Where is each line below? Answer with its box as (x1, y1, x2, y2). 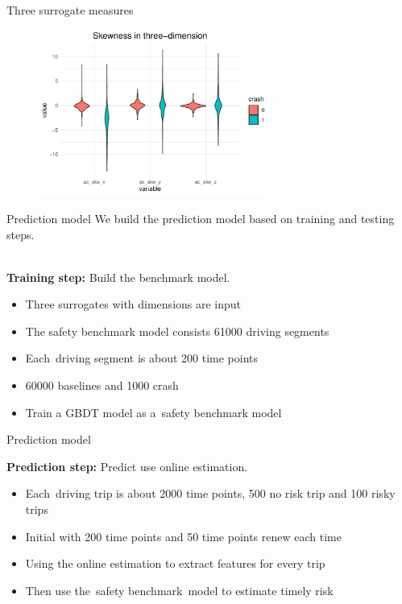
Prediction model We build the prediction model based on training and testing (6, 209, 395, 226)
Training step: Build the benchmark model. (6, 268, 230, 285)
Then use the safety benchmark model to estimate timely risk (25, 581, 334, 598)
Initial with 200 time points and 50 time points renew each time (25, 527, 342, 544)
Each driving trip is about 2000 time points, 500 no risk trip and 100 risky (25, 485, 396, 502)
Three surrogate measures (6, 2, 134, 18)
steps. (6, 225, 35, 242)
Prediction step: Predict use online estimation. (6, 457, 248, 474)
